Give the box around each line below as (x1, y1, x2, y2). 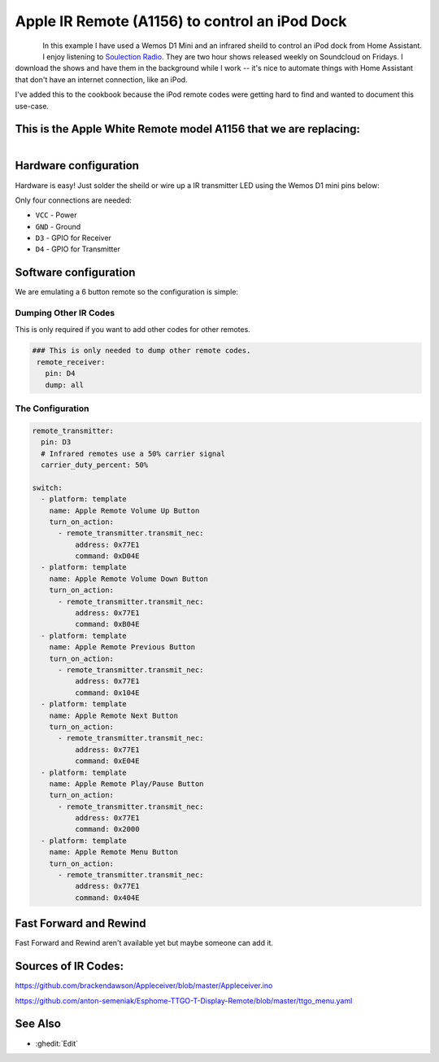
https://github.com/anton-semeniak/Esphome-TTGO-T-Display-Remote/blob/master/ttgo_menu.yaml (15, 995, 353, 1005)
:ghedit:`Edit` (35, 1038, 79, 1048)
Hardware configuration (15, 159, 140, 173)
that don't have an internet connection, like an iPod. (15, 74, 188, 85)
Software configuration (15, 265, 136, 280)
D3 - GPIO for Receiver (35, 233, 111, 243)
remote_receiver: (37, 357, 106, 366)
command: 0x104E (74, 688, 140, 697)
